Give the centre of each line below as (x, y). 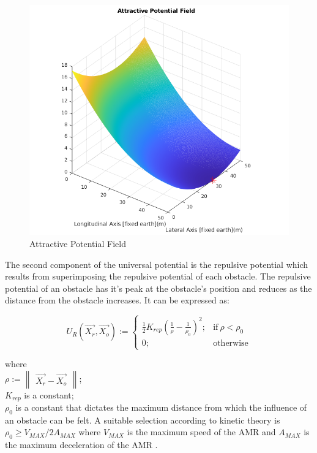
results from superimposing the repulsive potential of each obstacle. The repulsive (158, 276)
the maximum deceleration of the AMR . (81, 445)
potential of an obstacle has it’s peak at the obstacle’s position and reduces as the (158, 288)
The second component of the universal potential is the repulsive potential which (157, 264)
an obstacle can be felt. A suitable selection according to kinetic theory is (143, 420)
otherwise (231, 343)
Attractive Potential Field (78, 243)
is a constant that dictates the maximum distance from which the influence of (161, 407)
